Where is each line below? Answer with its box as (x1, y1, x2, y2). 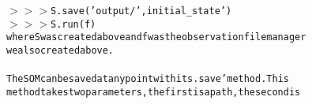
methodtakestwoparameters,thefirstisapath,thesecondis (6, 86, 301, 98)
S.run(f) (50, 18, 96, 30)
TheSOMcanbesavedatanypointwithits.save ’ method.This (6, 73, 289, 85)
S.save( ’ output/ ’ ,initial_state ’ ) (50, 6, 232, 17)
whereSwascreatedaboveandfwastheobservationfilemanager (6, 32, 306, 43)
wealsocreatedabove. (6, 44, 115, 56)
